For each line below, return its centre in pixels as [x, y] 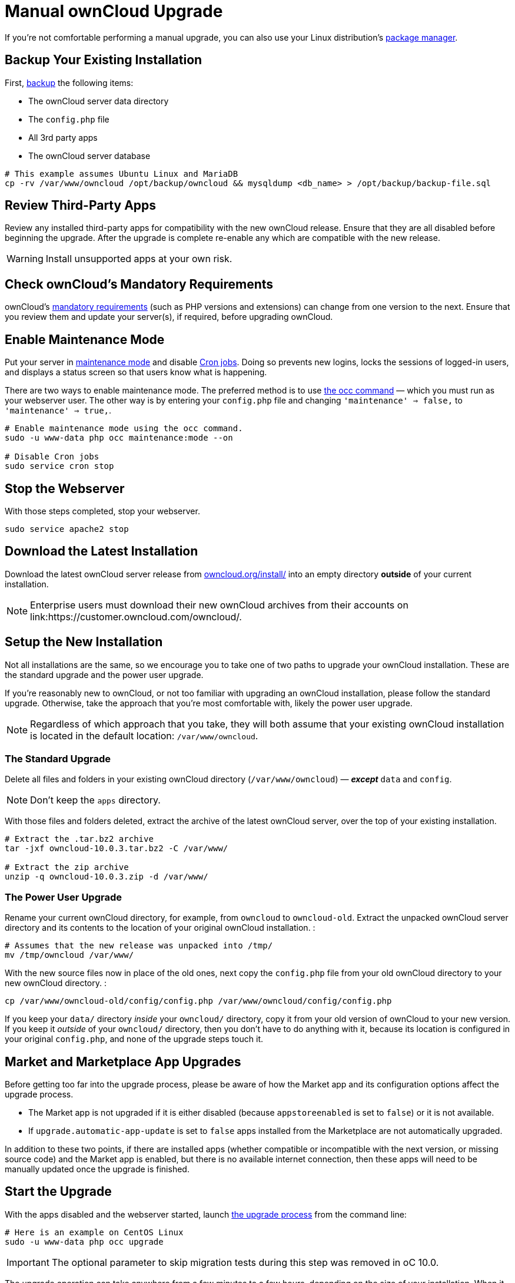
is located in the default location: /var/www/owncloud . [144, 735]
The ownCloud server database [89, 156]
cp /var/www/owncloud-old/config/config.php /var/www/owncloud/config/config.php [198, 1001]
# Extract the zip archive [67, 867]
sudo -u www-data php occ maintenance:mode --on [119, 438]
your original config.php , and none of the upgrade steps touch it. [134, 1039]
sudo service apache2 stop [67, 529]
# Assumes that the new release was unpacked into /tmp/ [139, 946]
